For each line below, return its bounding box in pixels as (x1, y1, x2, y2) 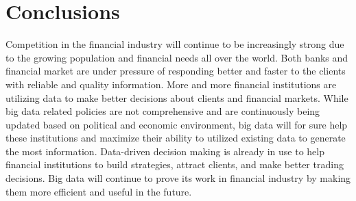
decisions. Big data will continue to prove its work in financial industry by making (5, 171, 351, 185)
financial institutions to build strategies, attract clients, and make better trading (5, 157, 344, 172)
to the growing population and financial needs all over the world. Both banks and (5, 50, 348, 64)
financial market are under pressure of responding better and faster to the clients (5, 64, 346, 78)
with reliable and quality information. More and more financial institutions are (5, 77, 337, 91)
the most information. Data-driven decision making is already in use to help (5, 144, 324, 158)
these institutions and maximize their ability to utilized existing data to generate (5, 131, 346, 145)
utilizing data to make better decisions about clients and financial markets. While (5, 90, 348, 105)
